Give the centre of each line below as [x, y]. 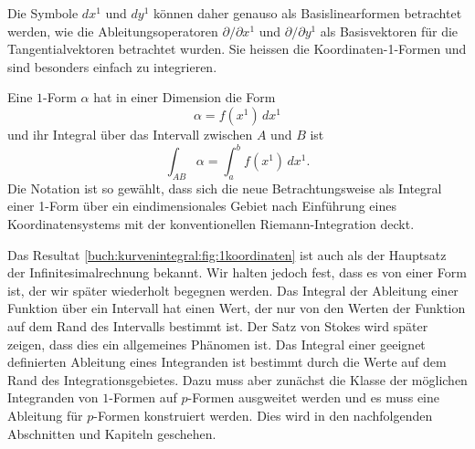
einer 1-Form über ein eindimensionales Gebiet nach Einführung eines [202, 206]
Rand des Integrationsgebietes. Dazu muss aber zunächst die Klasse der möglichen [237, 379]
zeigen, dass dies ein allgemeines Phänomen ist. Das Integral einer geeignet [216, 344]
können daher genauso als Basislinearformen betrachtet [308, 13]
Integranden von [53, 397]
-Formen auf [143, 397]
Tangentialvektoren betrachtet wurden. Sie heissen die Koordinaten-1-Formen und [237, 49]
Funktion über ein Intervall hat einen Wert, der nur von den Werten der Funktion [237, 308]
